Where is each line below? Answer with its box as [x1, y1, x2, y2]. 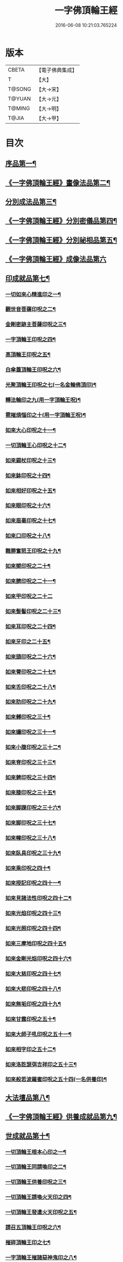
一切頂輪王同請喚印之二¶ [5, 1163, 67, 1170]
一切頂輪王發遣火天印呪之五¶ [5, 1208, 77, 1216]
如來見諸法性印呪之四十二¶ [5, 894, 72, 902]
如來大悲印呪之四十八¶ [5, 985, 61, 992]
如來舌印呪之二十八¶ [5, 683, 56, 690]
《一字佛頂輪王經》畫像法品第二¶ [5, 178, 111, 187]
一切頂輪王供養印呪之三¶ [5, 1179, 67, 1186]
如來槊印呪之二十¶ [5, 562, 51, 569]
